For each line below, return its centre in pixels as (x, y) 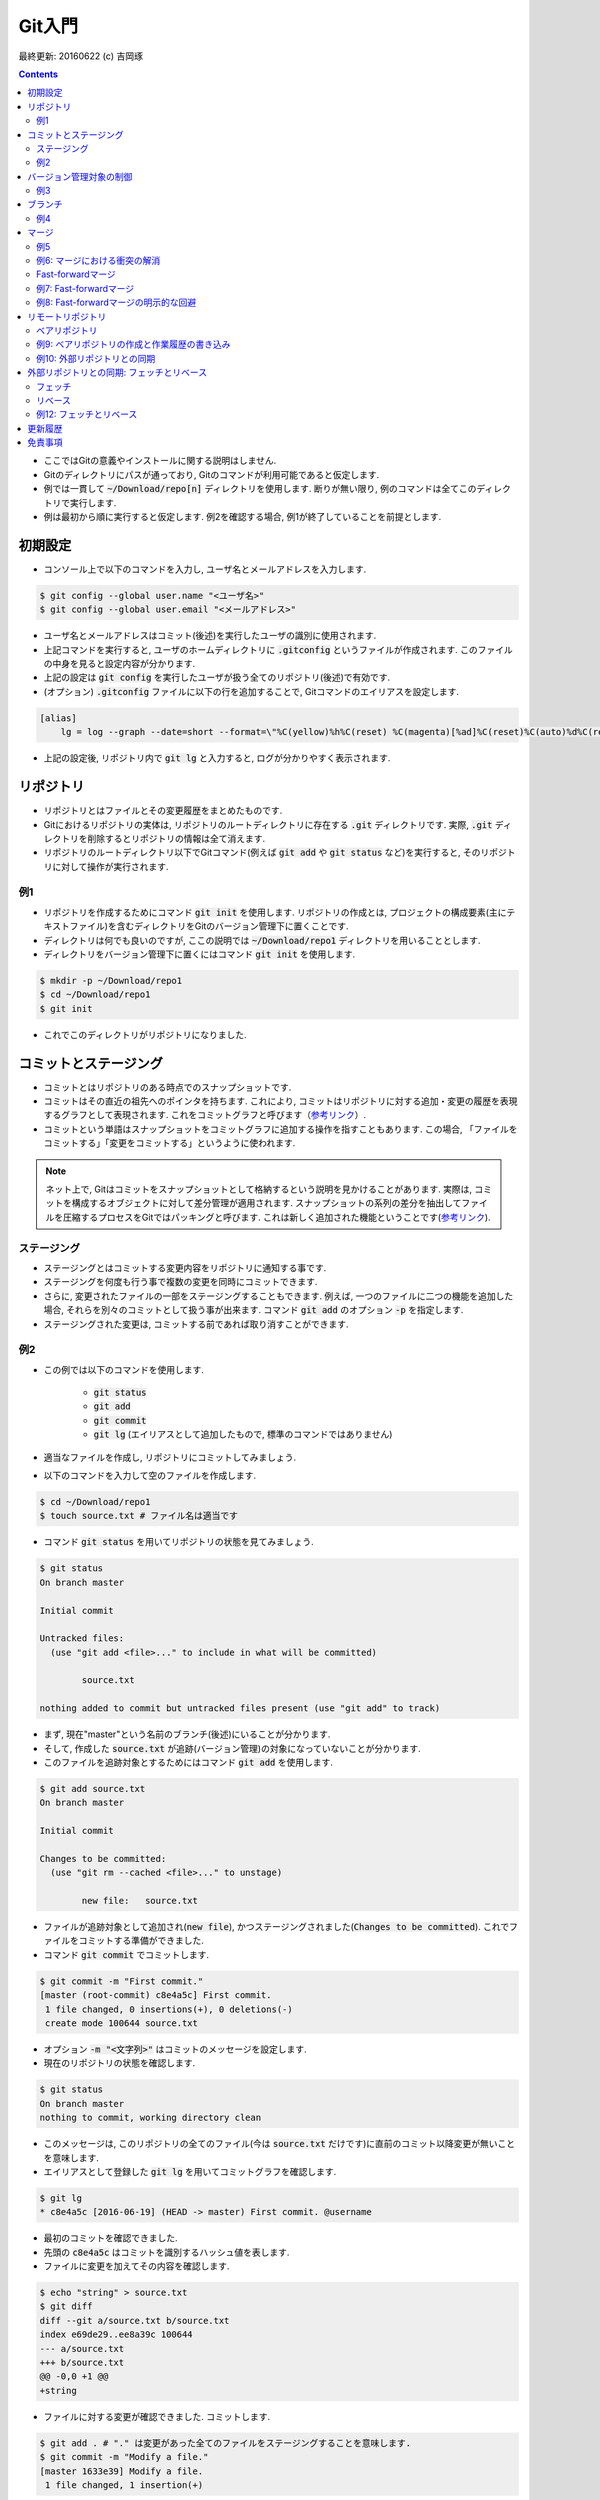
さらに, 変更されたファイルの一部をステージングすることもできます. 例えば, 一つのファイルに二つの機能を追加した (278, 1296)
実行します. (93, 502)
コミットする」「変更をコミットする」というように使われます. (169, 1143)
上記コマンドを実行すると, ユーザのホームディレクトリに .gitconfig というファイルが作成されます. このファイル (278, 649)
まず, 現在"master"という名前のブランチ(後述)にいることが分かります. (187, 1734)
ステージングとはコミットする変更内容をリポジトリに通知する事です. (185, 1267)
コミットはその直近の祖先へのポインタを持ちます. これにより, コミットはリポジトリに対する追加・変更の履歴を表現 (280, 1101)
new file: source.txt (140, 1901)
